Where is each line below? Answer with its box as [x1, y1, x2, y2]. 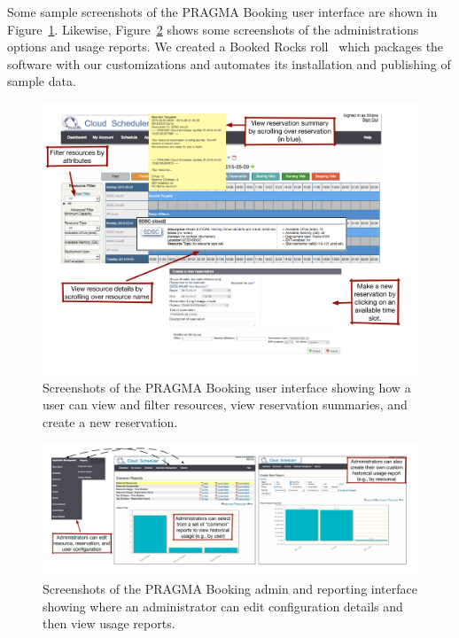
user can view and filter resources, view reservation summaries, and [43, 395, 408, 414]
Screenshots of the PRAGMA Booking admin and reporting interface [43, 579, 417, 597]
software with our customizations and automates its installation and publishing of [7, 54, 451, 73]
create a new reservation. [43, 412, 178, 431]
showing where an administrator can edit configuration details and [43, 596, 403, 615]
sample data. [7, 72, 76, 90]
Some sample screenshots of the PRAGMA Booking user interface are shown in [7, 3, 438, 20]
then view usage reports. [43, 614, 175, 633]
